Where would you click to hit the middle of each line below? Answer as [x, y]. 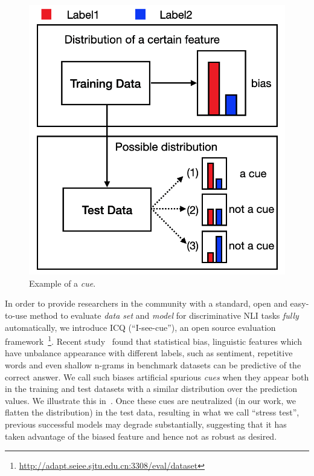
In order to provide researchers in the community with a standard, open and [146, 303]
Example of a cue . [62, 283]
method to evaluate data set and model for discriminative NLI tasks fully [164, 315]
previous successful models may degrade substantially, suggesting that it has [146, 424]
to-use [16, 315]
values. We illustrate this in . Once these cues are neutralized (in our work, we [150, 400]
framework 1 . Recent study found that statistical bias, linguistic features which [153, 340]
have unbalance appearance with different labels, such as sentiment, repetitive [149, 353]
